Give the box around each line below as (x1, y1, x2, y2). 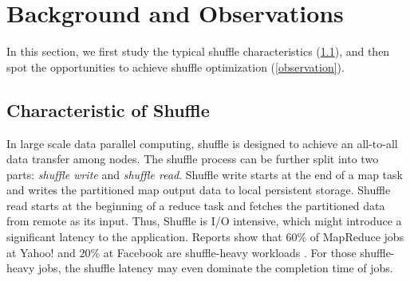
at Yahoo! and (6, 244, 76, 260)
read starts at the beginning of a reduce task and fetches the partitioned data (6, 197, 385, 213)
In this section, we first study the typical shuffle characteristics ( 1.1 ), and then (6, 43, 390, 60)
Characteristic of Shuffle (6, 97, 210, 122)
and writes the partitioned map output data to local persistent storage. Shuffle (6, 181, 391, 198)
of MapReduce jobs (309, 228, 404, 245)
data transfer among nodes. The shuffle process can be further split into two (6, 150, 379, 167)
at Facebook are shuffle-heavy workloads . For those (103, 244, 357, 260)
